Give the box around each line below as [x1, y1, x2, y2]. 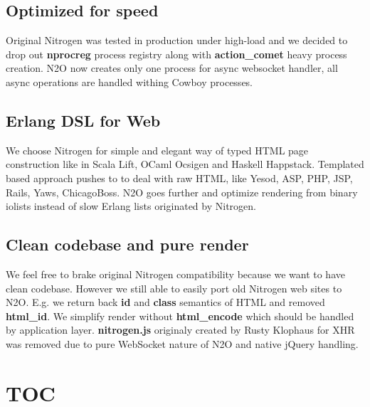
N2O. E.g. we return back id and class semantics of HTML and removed [6, 295, 325, 310]
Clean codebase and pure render [6, 233, 249, 255]
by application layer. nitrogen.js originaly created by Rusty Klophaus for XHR [6, 322, 355, 337]
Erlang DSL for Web [6, 109, 161, 131]
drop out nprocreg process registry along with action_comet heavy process [6, 46, 347, 61]
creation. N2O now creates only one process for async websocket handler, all [6, 60, 338, 75]
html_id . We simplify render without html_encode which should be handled [6, 308, 354, 323]
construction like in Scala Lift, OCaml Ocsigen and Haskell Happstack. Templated [6, 157, 364, 171]
